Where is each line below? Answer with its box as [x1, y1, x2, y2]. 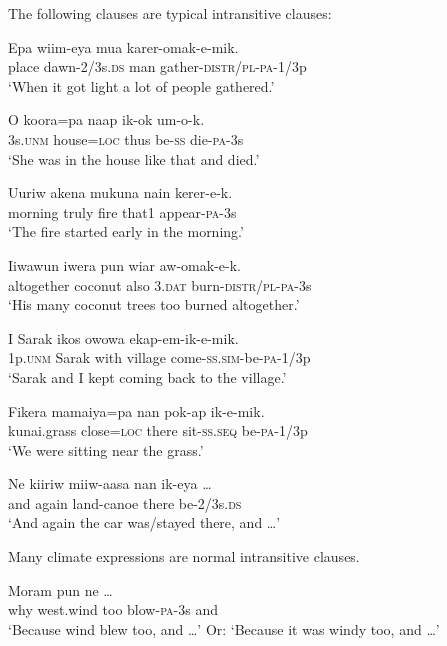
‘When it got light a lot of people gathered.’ [8, 75, 275, 96]
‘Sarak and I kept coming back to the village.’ [8, 366, 287, 387]
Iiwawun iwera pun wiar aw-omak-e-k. [8, 254, 242, 275]
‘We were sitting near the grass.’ [8, 439, 204, 460]
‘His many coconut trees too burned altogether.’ [8, 294, 300, 315]
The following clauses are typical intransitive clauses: [8, 3, 332, 23]
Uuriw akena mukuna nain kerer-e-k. [8, 182, 233, 203]
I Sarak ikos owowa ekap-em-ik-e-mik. [8, 327, 239, 348]
